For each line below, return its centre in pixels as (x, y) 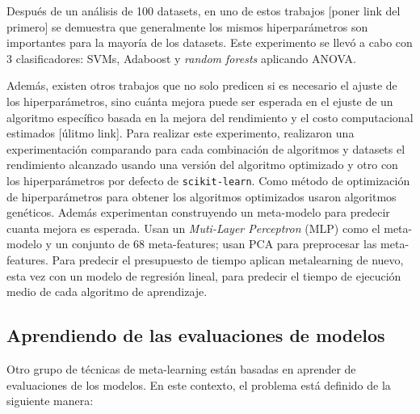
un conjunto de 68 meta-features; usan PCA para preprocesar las (216, 244)
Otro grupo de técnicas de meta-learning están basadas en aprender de (181, 368)
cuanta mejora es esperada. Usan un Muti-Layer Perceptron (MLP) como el (193, 228)
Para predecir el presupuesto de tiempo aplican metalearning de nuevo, (228, 259)
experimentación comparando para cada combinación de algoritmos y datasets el (206, 148)
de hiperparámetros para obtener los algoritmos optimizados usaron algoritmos (202, 196)
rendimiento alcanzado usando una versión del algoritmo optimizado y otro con (202, 165)
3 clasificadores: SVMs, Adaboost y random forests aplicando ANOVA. (181, 58)
